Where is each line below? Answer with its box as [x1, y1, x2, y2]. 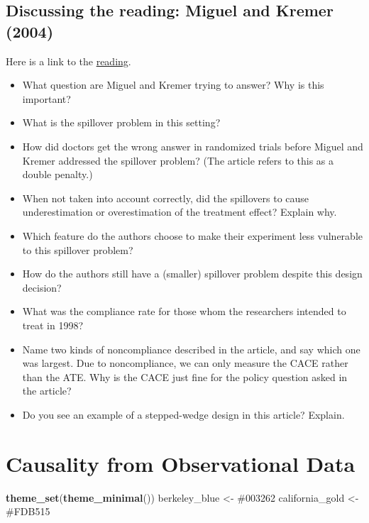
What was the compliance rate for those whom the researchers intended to [22, 304, 346, 319]
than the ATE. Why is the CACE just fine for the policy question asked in [22, 369, 348, 384]
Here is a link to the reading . [6, 53, 131, 68]
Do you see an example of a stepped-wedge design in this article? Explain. [22, 407, 345, 422]
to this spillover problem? [22, 242, 133, 257]
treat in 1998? [22, 317, 84, 332]
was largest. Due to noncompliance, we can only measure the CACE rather [22, 356, 348, 370]
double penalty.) [22, 167, 93, 182]
